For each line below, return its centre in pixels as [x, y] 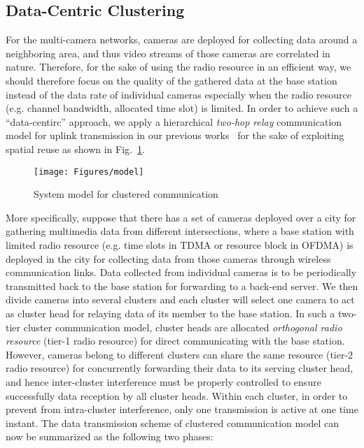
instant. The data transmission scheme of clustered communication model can [173, 422]
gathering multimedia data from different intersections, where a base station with [180, 231]
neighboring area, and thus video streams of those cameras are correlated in [168, 53]
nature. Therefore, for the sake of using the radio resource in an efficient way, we [178, 67]
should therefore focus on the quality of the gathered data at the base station [171, 80]
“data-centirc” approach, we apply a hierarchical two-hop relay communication [174, 121]
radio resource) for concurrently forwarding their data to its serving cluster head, [180, 368]
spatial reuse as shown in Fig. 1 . [75, 149]
